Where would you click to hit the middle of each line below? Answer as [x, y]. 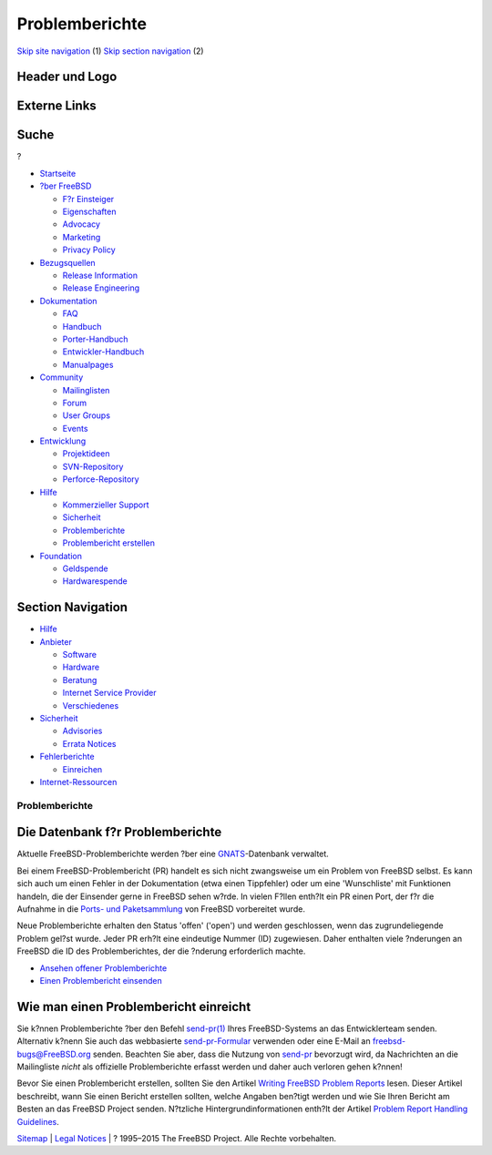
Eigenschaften [89, 212]
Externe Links [57, 106]
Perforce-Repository [101, 479]
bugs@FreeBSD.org [54, 1054]
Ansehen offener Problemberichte [103, 968]
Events [75, 428]
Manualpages [88, 364]
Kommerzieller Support [106, 505]
